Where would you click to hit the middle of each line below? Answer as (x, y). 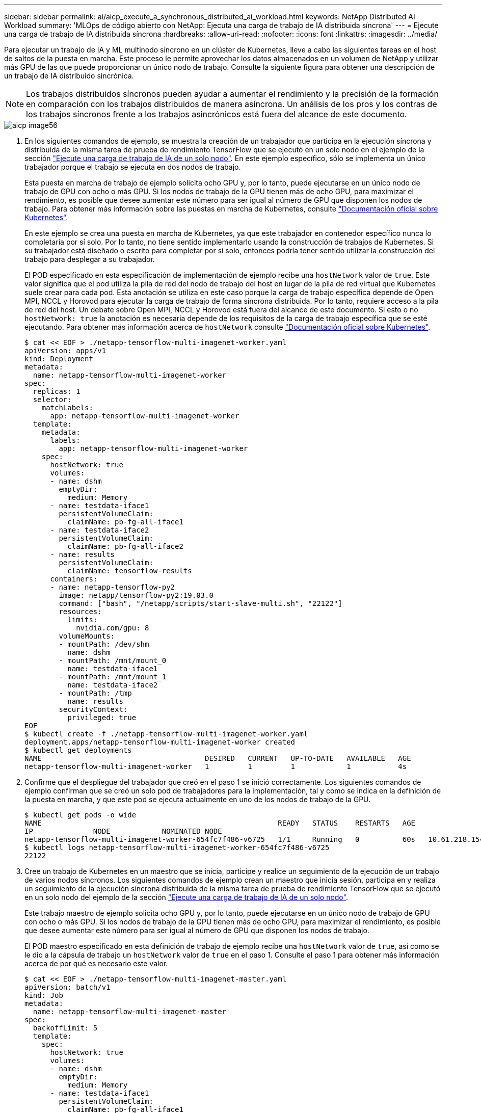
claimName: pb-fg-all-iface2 (125, 546)
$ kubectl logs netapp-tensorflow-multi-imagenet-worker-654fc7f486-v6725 (177, 847)
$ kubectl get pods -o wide (81, 815)
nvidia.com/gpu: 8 (113, 628)
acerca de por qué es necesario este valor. (96, 963)
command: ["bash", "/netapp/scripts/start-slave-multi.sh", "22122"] (201, 603)
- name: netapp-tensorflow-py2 (113, 587)
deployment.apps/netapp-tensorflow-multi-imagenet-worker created (160, 742)
